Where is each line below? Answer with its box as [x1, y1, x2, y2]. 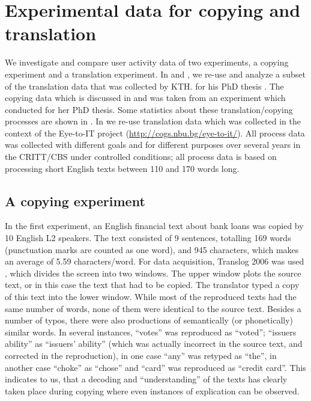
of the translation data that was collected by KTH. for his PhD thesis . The [5, 79, 284, 92]
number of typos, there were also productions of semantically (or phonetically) [5, 314, 294, 326]
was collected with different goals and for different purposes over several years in [5, 138, 301, 151]
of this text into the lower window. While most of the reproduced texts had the [5, 290, 297, 303]
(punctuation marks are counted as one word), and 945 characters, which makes [5, 243, 299, 256]
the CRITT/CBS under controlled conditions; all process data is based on [5, 150, 277, 163]
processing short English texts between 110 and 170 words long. [5, 162, 240, 174]
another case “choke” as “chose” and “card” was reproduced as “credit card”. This [5, 361, 306, 373]
